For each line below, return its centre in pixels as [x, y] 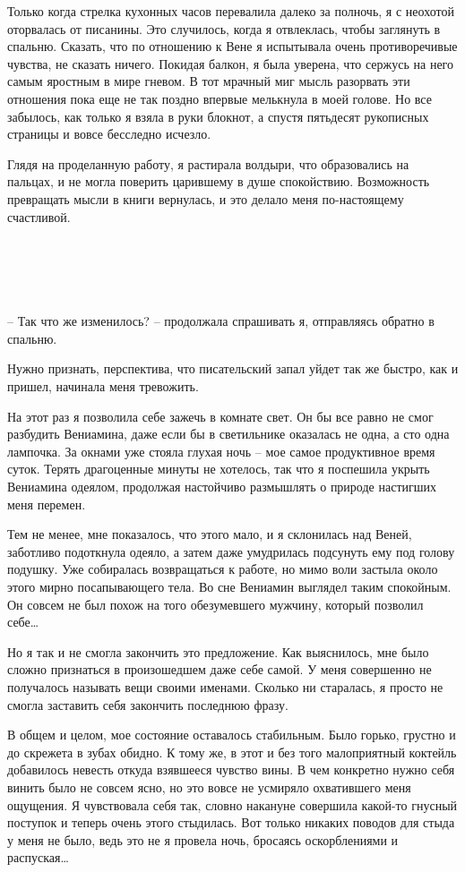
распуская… [38, 857]
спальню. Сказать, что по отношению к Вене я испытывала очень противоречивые [232, 46]
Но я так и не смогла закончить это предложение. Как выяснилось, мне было [218, 651]
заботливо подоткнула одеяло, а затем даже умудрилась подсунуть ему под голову [231, 551]
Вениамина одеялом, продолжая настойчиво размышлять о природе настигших [222, 486]
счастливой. [39, 216]
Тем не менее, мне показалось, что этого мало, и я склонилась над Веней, [210, 534]
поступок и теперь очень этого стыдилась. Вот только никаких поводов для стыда [231, 822]
